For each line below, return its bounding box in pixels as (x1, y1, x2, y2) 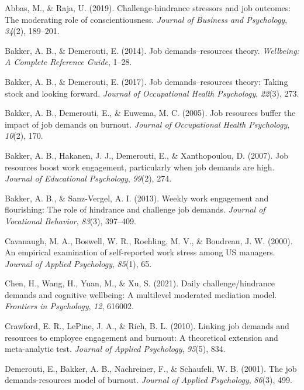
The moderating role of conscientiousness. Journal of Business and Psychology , (5, 13, 288, 25)
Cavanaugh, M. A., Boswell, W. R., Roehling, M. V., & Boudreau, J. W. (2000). (5, 234, 293, 247)
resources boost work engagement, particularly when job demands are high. (5, 160, 275, 173)
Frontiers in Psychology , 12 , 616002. (5, 300, 134, 312)
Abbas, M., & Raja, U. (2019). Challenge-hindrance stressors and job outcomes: (5, 2, 291, 13)
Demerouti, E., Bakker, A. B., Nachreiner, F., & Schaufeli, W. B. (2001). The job (5, 362, 297, 374)
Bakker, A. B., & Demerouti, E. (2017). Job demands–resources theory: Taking (5, 75, 288, 87)
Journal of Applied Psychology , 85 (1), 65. (5, 257, 152, 269)
